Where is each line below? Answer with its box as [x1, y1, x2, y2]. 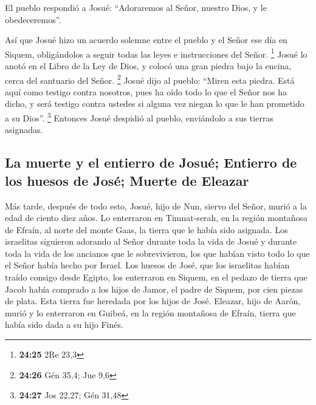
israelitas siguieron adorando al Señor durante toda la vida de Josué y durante [5, 235, 297, 248]
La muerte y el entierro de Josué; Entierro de [5, 153, 297, 172]
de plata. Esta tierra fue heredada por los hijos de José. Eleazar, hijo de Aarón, [5, 294, 301, 307]
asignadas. [5, 123, 43, 136]
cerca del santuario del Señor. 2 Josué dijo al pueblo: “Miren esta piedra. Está [5, 72, 295, 86]
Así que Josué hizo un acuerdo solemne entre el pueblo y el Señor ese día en [5, 33, 287, 46]
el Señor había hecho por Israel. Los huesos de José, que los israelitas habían [5, 259, 290, 271]
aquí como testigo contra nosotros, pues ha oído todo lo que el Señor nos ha [5, 85, 287, 98]
